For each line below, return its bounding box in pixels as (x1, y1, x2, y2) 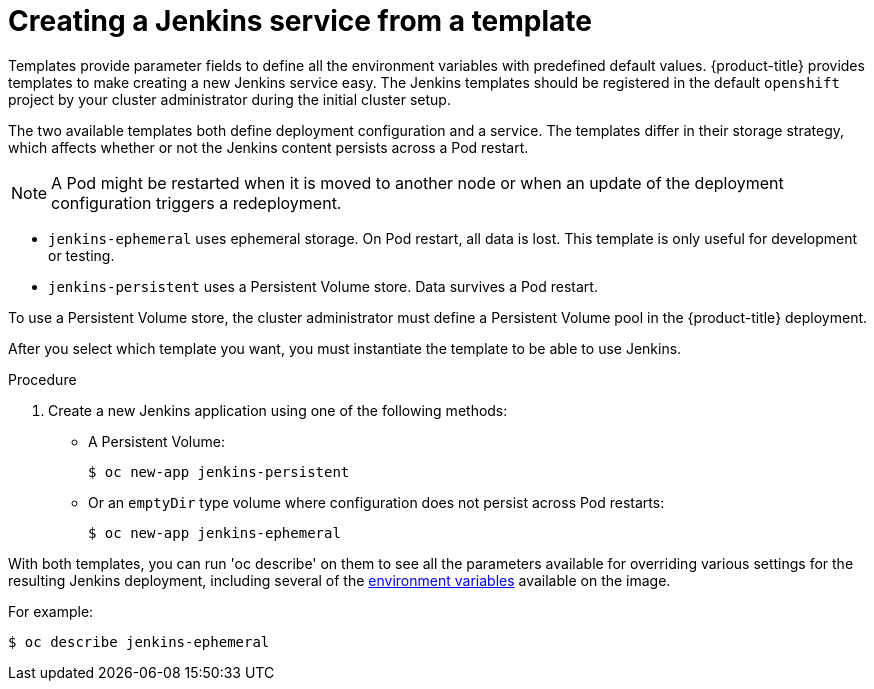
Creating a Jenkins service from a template (8, 4, 593, 38)
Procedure (8, 370, 77, 388)
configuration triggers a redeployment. (51, 192, 342, 213)
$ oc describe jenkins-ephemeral (8, 633, 270, 650)
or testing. (48, 246, 115, 264)
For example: (8, 602, 94, 620)
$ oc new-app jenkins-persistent (88, 463, 350, 480)
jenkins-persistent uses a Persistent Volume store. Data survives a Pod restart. (48, 277, 598, 295)
